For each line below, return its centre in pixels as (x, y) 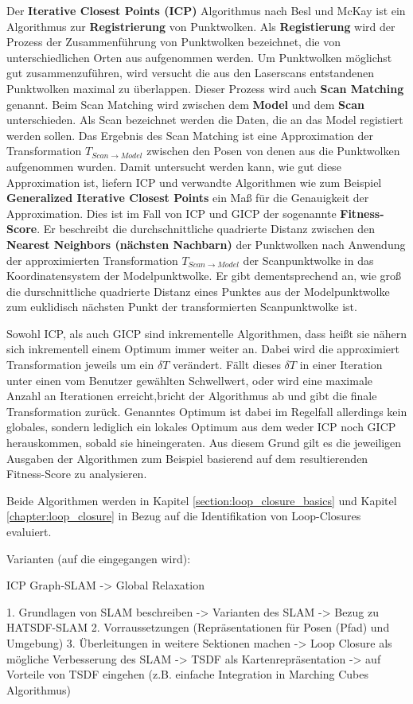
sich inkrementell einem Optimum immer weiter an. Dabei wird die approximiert (203, 349)
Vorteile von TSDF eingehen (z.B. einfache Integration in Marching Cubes (188, 674)
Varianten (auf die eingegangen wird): (99, 558)
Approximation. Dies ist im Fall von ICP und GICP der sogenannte (171, 213)
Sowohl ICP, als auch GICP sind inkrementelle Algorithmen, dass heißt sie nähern (207, 333)
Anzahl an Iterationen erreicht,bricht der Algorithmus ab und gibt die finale (192, 396)
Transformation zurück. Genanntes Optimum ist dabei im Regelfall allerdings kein (207, 411)
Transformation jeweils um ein (80, 365)
